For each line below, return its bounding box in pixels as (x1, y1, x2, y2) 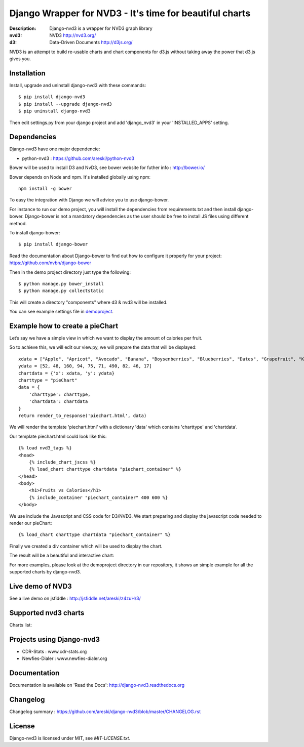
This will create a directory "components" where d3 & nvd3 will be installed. (9, 299, 168, 305)
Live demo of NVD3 (9, 582, 72, 591)
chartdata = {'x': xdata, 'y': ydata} (18, 370, 115, 376)
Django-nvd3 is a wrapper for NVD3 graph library (49, 25, 153, 31)
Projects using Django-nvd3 (9, 635, 100, 644)
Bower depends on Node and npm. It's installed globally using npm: (9, 174, 151, 180)
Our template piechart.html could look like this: (9, 433, 107, 439)
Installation (9, 69, 46, 77)
